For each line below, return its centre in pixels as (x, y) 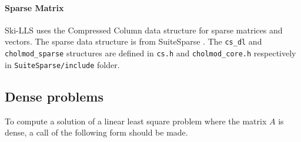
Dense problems (54, 96)
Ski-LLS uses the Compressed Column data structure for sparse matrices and (144, 30)
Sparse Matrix (34, 7)
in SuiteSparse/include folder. (62, 64)
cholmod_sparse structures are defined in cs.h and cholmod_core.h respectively (150, 53)
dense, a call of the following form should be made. (96, 132)
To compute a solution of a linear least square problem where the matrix (136, 121)
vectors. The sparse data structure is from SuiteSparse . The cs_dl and (133, 41)
